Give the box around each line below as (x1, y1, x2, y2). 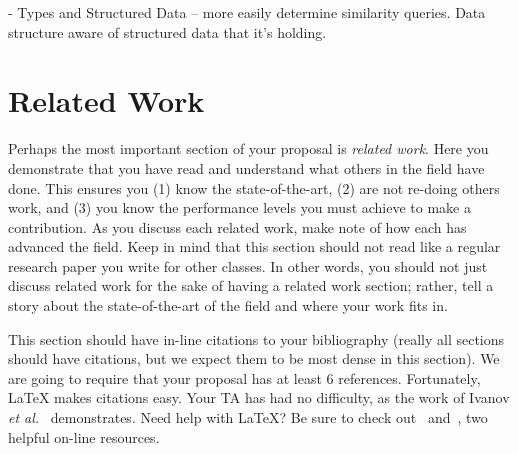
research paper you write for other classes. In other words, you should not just (8, 255, 488, 276)
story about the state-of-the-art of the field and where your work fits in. (8, 295, 448, 316)
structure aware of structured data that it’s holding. (8, 21, 327, 42)
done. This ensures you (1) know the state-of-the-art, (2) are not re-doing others (8, 177, 500, 198)
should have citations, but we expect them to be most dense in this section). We (8, 348, 500, 369)
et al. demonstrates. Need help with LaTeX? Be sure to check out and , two (8, 407, 488, 428)
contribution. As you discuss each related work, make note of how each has (8, 216, 467, 237)
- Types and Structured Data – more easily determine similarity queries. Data (8, 2, 486, 22)
